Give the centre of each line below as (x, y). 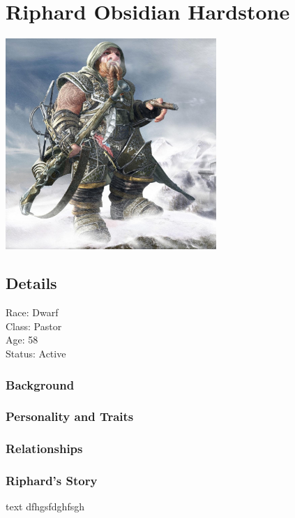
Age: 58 (22, 340)
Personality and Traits (70, 416)
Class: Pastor (34, 326)
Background (40, 384)
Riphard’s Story (52, 481)
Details (31, 283)
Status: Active (36, 354)
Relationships (44, 449)
